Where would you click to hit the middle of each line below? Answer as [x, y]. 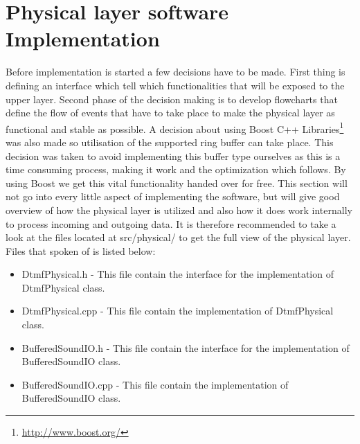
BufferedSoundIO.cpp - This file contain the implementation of [155, 384]
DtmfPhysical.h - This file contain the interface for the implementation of [178, 274]
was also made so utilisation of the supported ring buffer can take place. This [170, 142]
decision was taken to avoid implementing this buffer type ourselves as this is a [173, 156]
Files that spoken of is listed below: [81, 250]
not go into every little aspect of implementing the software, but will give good [173, 196]
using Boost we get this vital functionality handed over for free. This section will [177, 183]
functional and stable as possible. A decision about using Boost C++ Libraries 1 [175, 127]
